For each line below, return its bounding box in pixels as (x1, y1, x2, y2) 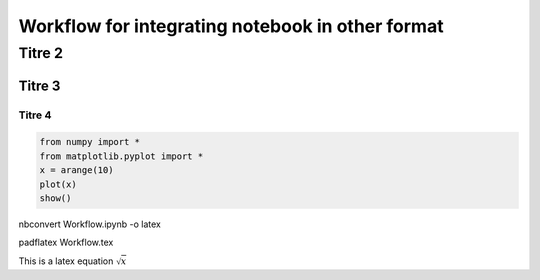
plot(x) (39, 178, 77, 190)
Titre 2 (18, 44, 64, 62)
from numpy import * (39, 136, 140, 148)
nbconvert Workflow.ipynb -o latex (18, 218, 162, 230)
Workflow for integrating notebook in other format (18, 15, 444, 37)
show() (39, 192, 72, 204)
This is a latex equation (18, 255, 114, 267)
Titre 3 (18, 77, 61, 94)
